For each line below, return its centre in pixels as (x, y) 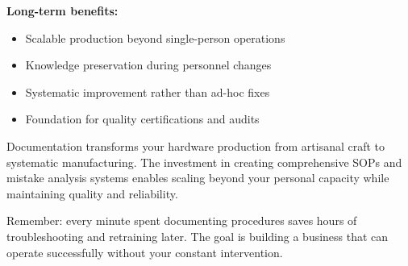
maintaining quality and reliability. (92, 193)
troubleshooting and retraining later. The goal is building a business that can (198, 236)
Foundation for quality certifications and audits (142, 119)
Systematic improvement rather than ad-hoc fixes (148, 91)
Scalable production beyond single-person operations (155, 37)
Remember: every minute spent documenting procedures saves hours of (182, 220)
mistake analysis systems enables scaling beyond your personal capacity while (198, 178)
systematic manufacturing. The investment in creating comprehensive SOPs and (204, 162)
